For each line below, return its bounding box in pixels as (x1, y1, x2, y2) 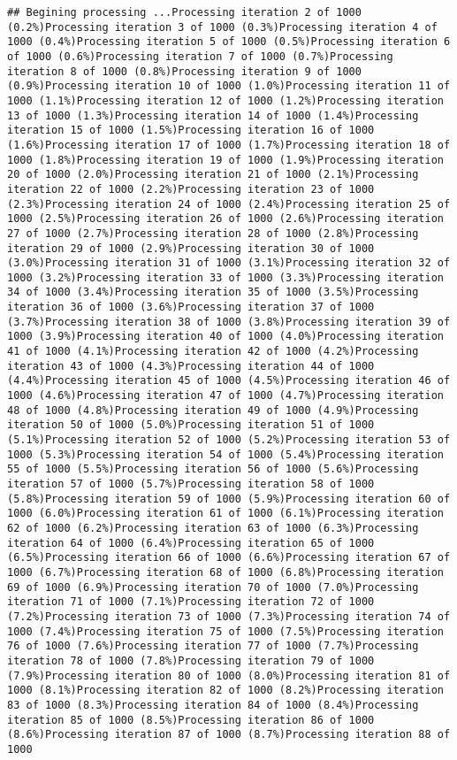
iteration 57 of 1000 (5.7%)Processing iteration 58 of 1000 (7, 478, 375, 490)
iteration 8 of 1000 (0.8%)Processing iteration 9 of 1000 (7, 65, 362, 78)
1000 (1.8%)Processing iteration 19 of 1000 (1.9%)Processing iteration (7, 153, 444, 166)
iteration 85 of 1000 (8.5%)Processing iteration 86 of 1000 (7, 713, 375, 726)
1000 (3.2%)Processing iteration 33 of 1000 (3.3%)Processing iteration (7, 271, 444, 284)
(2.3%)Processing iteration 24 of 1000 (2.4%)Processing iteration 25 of (7, 197, 451, 211)
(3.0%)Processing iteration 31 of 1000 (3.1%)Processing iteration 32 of (7, 257, 451, 270)
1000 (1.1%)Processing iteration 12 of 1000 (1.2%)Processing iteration (7, 94, 444, 107)
